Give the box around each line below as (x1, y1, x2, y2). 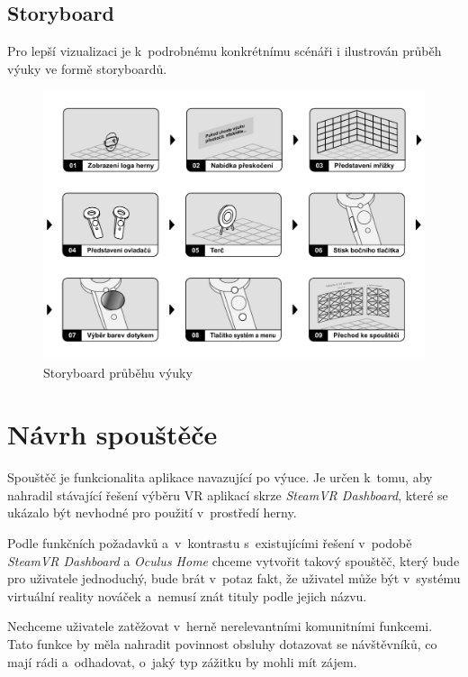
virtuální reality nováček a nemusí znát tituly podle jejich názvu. (7, 586, 367, 605)
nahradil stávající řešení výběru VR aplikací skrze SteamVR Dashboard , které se (7, 485, 448, 504)
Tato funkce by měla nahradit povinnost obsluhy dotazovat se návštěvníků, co (7, 634, 437, 653)
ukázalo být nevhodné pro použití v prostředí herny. (7, 503, 297, 522)
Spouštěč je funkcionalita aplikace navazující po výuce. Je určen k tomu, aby (7, 468, 433, 487)
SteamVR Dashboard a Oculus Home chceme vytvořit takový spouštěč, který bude (7, 551, 460, 570)
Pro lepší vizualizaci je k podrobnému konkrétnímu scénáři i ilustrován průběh (7, 41, 442, 60)
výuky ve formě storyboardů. (7, 59, 167, 78)
